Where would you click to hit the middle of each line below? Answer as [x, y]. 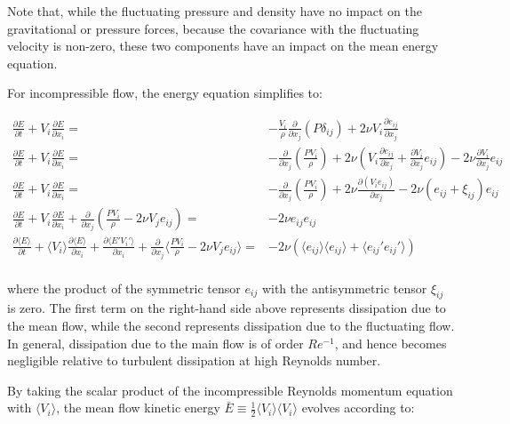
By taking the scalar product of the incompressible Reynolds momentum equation [230, 390]
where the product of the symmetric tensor [124, 288]
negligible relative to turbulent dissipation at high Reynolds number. [194, 360]
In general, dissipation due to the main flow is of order [155, 343]
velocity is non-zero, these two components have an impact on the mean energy [223, 46]
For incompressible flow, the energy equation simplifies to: [165, 93]
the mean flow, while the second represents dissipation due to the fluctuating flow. [231, 326]
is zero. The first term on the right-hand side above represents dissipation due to [227, 308]
